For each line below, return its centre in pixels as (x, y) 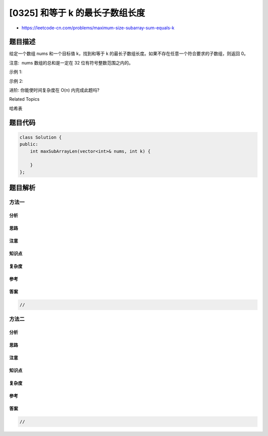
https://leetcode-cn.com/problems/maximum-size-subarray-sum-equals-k (98, 28)
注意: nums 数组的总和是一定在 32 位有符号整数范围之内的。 (71, 62)
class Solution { (41, 137)
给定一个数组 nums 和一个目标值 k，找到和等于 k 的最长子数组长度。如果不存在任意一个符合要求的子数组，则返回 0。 (129, 54)
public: (29, 144)
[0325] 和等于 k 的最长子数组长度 (77, 13)
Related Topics (24, 99)
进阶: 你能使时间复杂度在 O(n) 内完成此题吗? (54, 90)
